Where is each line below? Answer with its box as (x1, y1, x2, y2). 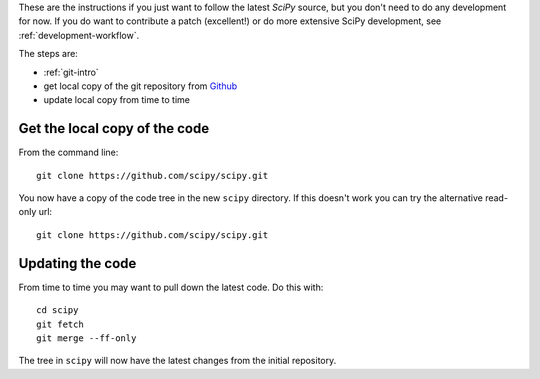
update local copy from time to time (43, 94, 190, 106)
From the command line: (18, 146, 119, 159)
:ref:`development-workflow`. (18, 29, 140, 41)
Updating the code (18, 255, 137, 272)
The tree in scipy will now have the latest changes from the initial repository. (18, 355, 337, 367)
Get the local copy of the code (18, 120, 210, 137)
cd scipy (36, 305, 79, 316)
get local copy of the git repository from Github (43, 80, 238, 92)
